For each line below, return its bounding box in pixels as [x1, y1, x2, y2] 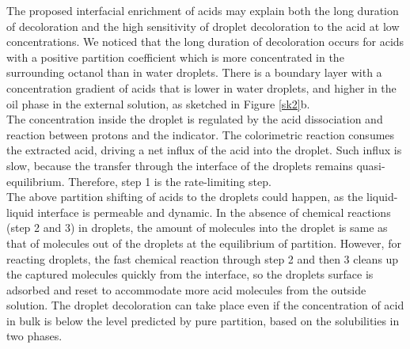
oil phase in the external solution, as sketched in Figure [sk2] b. [6, 95, 310, 112]
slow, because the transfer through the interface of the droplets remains [6, 157, 353, 173]
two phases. [6, 328, 63, 344]
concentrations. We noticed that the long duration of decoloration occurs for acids [6, 33, 404, 50]
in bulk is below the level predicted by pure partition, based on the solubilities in [6, 312, 400, 328]
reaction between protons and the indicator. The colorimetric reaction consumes [6, 126, 395, 142]
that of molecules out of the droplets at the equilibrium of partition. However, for [6, 234, 401, 251]
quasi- [356, 157, 385, 173]
